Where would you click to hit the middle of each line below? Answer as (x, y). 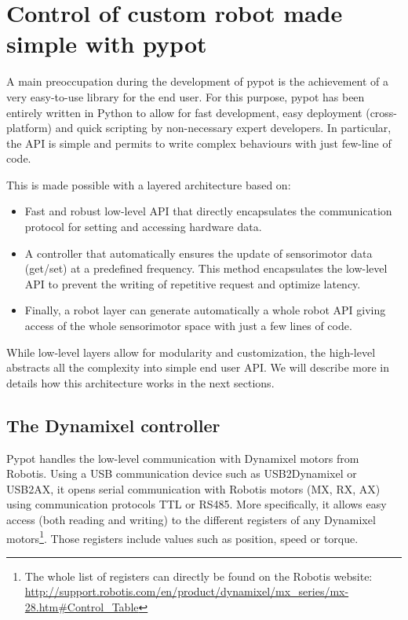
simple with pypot (107, 44)
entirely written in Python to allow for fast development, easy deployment (184, 112)
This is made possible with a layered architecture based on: (149, 184)
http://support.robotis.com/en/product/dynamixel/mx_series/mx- (187, 591)
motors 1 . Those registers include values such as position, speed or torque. (182, 537)
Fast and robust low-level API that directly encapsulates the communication (208, 211)
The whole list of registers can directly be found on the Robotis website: (199, 576)
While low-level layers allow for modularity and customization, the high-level (191, 352)
